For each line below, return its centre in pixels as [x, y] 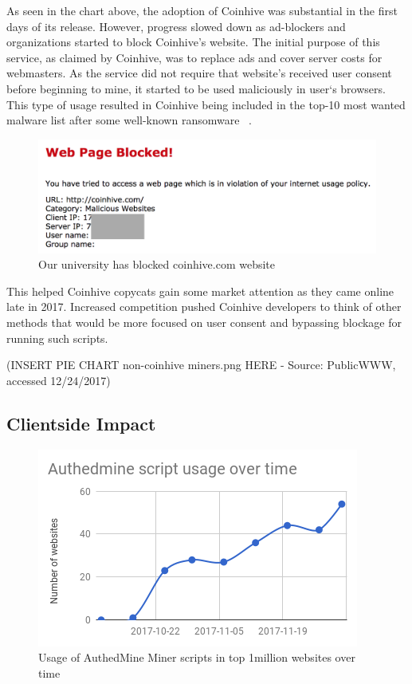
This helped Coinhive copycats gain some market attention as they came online [200, 291]
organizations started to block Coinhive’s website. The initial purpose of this [193, 42]
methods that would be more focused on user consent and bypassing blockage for [204, 322]
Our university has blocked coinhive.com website [157, 264]
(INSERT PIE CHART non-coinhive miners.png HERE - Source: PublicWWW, [201, 365]
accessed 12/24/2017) [59, 380]
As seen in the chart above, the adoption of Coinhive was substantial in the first [202, 10]
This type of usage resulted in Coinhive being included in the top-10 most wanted [206, 104]
